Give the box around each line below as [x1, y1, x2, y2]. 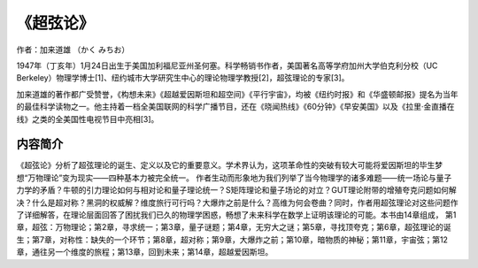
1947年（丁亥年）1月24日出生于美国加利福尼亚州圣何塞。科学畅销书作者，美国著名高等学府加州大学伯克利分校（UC [16, 60, 438, 71]
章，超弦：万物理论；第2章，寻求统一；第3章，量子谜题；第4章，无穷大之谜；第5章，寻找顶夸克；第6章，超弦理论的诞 [16, 222, 451, 233]
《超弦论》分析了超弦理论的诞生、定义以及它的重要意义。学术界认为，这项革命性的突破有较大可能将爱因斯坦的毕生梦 [16, 160, 443, 171]
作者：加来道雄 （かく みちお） [16, 44, 130, 55]
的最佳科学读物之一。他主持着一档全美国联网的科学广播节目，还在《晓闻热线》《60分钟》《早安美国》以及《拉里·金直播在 [16, 102, 455, 112]
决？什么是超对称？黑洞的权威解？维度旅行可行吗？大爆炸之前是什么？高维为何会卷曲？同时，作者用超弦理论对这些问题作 [16, 197, 459, 208]
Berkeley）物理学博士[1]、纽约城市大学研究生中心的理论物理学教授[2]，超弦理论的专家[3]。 [16, 73, 350, 83]
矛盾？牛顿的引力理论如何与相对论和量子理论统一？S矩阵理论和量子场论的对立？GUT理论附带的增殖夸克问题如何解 [39, 185, 457, 195]
